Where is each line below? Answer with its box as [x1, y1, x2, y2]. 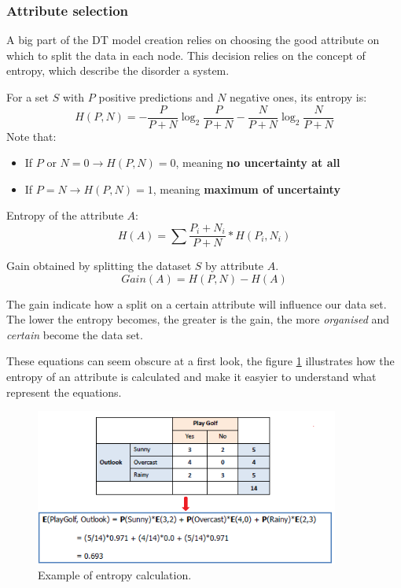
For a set [6, 89, 49, 105]
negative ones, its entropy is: [230, 89, 367, 105]
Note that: [6, 128, 57, 144]
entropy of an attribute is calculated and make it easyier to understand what [6, 368, 377, 385]
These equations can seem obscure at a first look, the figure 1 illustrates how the [6, 353, 395, 369]
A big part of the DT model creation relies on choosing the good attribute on [6, 31, 380, 48]
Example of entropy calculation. [38, 567, 192, 583]
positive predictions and [98, 89, 214, 105]
